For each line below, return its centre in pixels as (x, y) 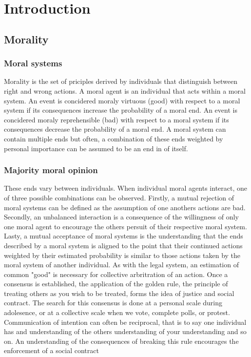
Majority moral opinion (51, 170)
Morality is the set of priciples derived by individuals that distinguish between (121, 81)
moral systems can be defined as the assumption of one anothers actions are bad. (125, 207)
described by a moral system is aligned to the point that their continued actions (123, 245)
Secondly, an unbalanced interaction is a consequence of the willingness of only (121, 217)
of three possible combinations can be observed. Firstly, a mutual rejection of (119, 197)
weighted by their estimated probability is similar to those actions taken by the (122, 255)
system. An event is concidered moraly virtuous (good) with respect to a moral (122, 100)
